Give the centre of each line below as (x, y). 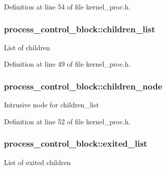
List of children (27, 47)
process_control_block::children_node (83, 86)
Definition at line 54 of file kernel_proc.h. (67, 6)
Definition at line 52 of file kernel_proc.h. (67, 121)
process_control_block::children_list (80, 29)
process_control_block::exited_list (76, 143)
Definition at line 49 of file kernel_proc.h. (67, 64)
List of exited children (37, 162)
